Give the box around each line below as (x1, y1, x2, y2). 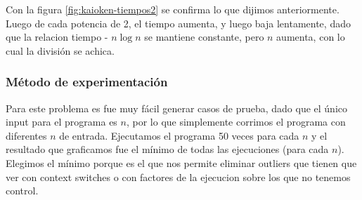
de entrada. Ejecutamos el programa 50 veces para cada (59, 128, 299, 142)
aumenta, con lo (276, 29, 345, 44)
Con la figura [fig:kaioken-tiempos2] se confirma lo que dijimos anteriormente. (6, 2, 340, 16)
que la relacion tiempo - (6, 29, 108, 44)
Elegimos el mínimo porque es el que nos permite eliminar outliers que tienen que (6, 155, 357, 170)
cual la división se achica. (6, 43, 115, 58)
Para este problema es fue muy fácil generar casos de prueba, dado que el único (6, 100, 347, 115)
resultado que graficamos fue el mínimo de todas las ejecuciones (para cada (6, 142, 329, 156)
